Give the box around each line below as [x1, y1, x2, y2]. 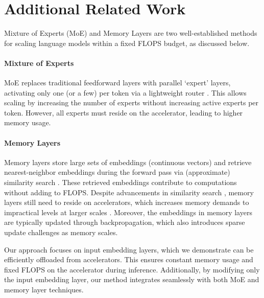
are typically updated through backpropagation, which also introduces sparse [4, 217, 245, 227]
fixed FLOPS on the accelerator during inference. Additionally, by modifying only [4, 264, 260, 274]
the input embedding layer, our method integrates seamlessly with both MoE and [4, 274, 259, 285]
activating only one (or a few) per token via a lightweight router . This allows [4, 87, 247, 98]
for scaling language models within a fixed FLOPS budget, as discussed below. [4, 37, 250, 48]
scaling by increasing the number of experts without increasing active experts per [4, 97, 259, 108]
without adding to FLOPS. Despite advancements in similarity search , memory [4, 187, 254, 197]
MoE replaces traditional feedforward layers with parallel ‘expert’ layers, [4, 77, 231, 88]
